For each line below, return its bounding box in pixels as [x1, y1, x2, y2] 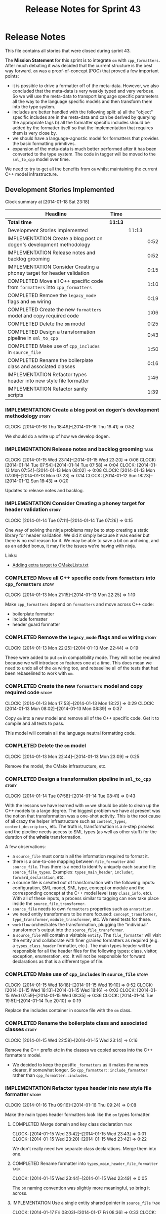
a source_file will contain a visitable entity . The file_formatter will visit [12, 932, 161, 938]
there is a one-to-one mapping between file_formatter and [12, 859, 135, 864]
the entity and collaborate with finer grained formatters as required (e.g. [12, 937, 159, 944]
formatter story [5, 1091, 41, 1098]
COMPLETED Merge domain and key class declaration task [12, 1121, 132, 1127]
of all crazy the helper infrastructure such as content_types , [5, 818, 127, 824]
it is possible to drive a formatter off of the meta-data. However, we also [12, 83, 159, 89]
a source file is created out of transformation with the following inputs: [12, 880, 156, 886]
